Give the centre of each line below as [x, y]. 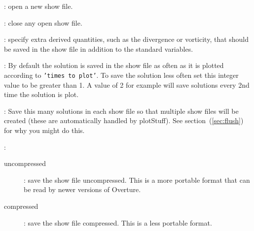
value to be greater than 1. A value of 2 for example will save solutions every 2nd [127, 84]
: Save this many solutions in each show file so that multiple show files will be [121, 111]
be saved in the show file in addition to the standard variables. [99, 49]
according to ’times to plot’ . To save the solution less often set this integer [121, 75]
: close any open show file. [43, 22]
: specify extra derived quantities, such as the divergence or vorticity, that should [127, 39]
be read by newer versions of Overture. [82, 189]
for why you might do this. [44, 130]
